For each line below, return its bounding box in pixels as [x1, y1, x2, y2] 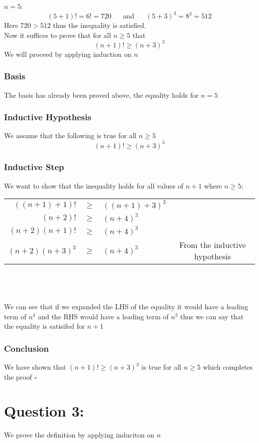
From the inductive [179, 239, 246, 251]
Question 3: [4, 401, 84, 421]
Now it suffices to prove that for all [4, 29, 111, 40]
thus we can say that [180, 311, 244, 321]
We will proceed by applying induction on [4, 48, 131, 59]
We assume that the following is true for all [4, 130, 136, 141]
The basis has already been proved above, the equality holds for [4, 89, 199, 100]
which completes [203, 362, 253, 372]
